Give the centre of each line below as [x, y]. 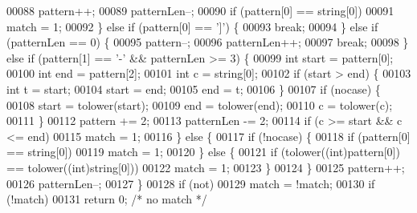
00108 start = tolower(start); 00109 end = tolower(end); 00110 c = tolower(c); [200, 104]
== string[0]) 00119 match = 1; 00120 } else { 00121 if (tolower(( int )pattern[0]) [203, 152]
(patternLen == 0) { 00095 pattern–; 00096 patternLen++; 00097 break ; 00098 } [208, 42]
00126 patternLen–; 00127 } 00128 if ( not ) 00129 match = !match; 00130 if [191, 183]
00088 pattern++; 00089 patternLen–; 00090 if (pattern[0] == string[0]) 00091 [200, 10]
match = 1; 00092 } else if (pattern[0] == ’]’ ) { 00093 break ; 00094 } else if [192, 26]
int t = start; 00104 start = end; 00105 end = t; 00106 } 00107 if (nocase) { [194, 88]
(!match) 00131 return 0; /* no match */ [107, 199]
